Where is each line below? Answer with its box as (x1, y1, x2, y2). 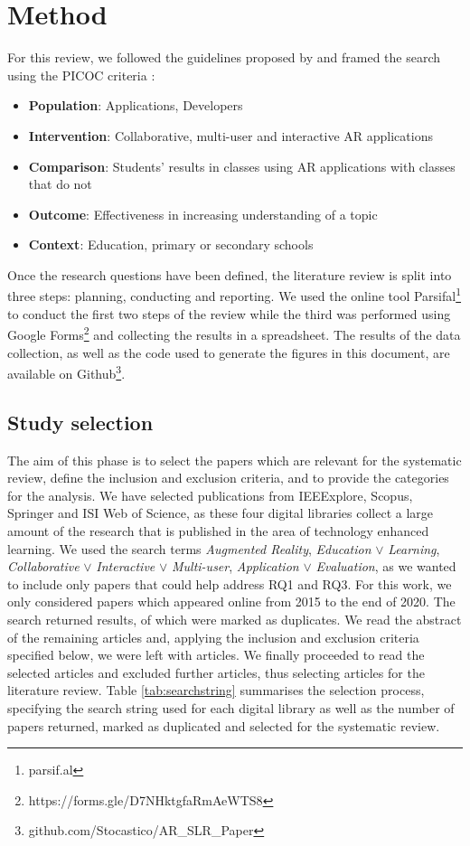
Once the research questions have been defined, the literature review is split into (7, 265, 452, 284)
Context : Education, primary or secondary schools (28, 235, 314, 254)
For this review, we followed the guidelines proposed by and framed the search (7, 48, 441, 67)
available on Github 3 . (7, 362, 126, 382)
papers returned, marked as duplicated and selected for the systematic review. (7, 716, 440, 735)
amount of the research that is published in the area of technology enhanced (7, 521, 429, 540)
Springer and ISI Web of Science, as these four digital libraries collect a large (7, 503, 434, 522)
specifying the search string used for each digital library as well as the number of (7, 698, 455, 717)
